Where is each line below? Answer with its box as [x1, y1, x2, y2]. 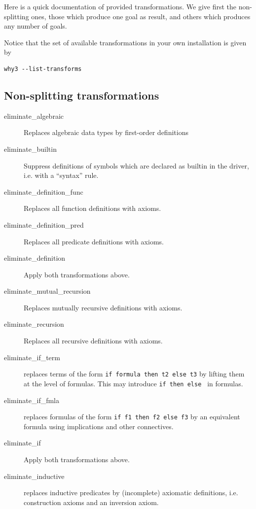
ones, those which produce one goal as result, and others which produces [31, 11, 251, 21]
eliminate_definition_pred [4, 219, 84, 230]
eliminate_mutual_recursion [4, 286, 91, 296]
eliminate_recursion [4, 319, 64, 329]
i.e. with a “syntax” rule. [24, 170, 99, 180]
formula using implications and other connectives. [24, 421, 174, 431]
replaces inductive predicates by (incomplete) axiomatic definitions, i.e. [24, 487, 238, 498]
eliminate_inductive [4, 471, 65, 481]
